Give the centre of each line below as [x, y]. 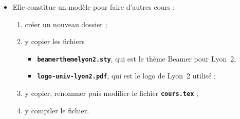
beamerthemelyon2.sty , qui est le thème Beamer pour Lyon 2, [137, 58]
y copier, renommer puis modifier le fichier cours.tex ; [112, 93]
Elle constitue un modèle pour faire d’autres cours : [94, 7]
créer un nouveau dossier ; [66, 24]
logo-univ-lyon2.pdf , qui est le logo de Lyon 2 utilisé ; [126, 76]
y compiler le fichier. [57, 110]
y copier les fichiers [55, 41]
